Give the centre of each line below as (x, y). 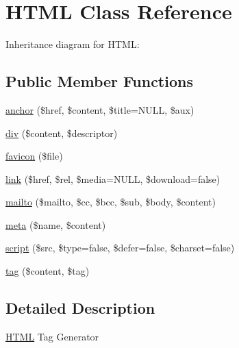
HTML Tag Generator (52, 336)
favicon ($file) (34, 156)
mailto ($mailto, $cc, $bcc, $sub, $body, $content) (111, 202)
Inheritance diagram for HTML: (73, 44)
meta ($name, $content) (56, 224)
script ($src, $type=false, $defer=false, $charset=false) (120, 248)
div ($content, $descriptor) (62, 133)
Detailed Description (80, 308)
